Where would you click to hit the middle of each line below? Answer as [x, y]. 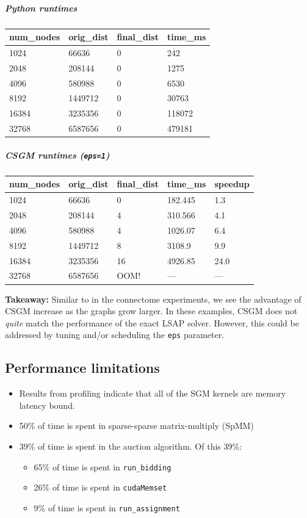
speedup [232, 184]
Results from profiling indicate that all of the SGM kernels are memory [153, 393]
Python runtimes [41, 8]
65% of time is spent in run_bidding [103, 466]
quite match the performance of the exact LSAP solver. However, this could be [152, 322]
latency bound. [47, 405]
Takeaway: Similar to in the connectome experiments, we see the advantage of [153, 299]
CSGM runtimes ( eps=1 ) [57, 155]
